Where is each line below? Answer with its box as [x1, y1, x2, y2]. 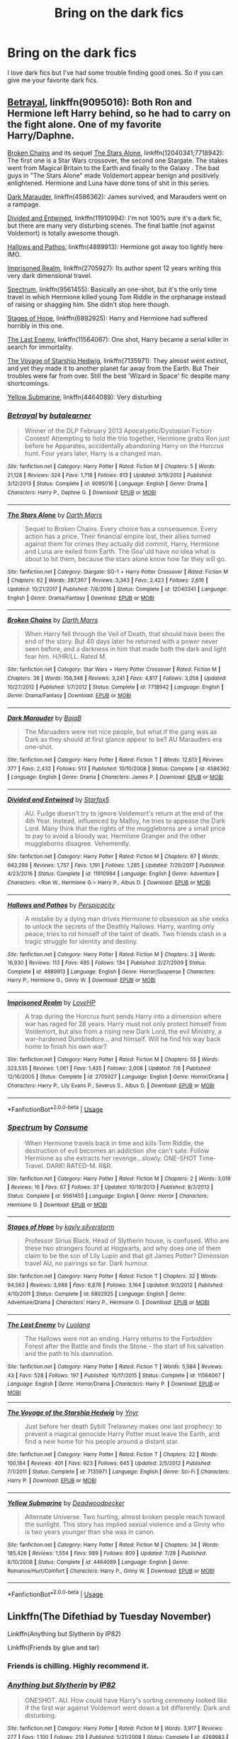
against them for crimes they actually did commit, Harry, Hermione [24, 539, 220, 548]
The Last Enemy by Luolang [7, 1321, 91, 1329]
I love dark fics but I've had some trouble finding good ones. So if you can [7, 68, 223, 77]
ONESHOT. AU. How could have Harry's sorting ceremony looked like [24, 1696, 228, 1704]
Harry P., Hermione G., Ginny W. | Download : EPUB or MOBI [7, 977, 156, 984]
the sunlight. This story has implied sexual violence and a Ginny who [24, 1520, 225, 1528]
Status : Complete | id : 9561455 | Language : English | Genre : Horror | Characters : [7, 1193, 209, 1200]
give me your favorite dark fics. [7, 76, 98, 84]
